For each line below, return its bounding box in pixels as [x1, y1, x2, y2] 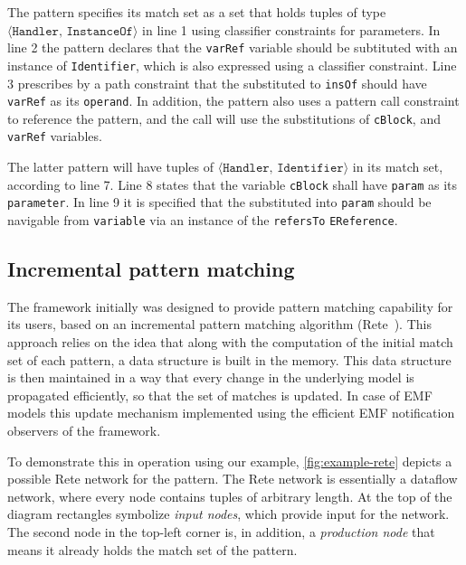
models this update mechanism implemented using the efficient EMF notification [7, 403, 455, 422]
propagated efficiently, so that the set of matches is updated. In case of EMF [7, 385, 433, 404]
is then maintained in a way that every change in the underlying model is [7, 368, 414, 387]
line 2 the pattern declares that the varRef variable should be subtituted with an [7, 38, 458, 57]
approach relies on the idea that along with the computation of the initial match [7, 333, 453, 352]
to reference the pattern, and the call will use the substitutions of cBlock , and [7, 108, 441, 127]
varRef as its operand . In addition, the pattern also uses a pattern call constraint [7, 91, 460, 110]
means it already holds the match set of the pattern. [7, 540, 298, 559]
